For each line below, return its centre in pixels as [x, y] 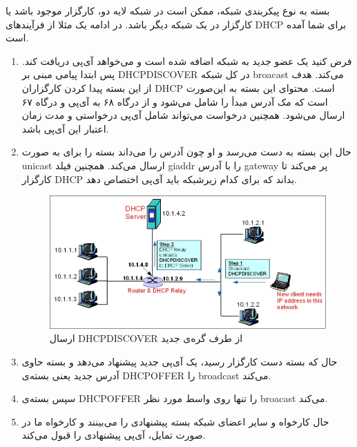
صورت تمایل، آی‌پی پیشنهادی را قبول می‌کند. [114, 435]
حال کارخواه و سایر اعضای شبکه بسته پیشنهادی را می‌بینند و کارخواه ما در [175, 421]
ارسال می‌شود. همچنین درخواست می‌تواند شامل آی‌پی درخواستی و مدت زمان [183, 115]
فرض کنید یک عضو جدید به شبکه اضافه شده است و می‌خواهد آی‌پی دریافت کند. [187, 60]
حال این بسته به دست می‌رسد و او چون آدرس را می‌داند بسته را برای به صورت [186, 152]
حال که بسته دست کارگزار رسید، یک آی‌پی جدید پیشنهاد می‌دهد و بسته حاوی [180, 361]
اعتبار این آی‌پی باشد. [65, 128]
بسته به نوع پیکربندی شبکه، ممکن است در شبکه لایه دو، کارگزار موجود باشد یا [168, 10]
